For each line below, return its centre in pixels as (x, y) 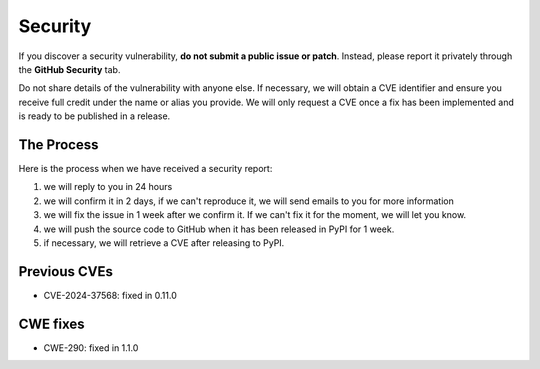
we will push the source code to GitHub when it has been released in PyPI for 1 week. (219, 229)
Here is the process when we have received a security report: (145, 169)
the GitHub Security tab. (69, 69)
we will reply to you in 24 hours (108, 187)
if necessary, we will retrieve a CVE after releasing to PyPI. (164, 242)
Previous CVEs (66, 271)
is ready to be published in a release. (94, 116)
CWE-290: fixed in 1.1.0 (91, 347)
